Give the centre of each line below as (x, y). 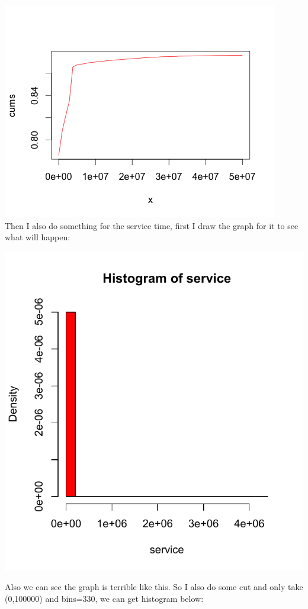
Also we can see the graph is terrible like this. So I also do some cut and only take (154, 587)
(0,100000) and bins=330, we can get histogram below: (104, 599)
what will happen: (38, 237)
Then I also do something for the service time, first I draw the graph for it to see (152, 225)
